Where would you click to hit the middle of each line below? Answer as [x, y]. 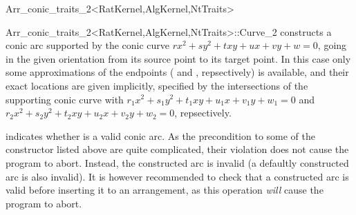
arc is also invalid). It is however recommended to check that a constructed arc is [177, 176]
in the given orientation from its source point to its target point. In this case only [178, 58]
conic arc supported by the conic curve [88, 45]
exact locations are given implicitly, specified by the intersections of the [157, 85]
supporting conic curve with [65, 99]
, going [332, 45]
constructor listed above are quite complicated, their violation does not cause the [177, 149]
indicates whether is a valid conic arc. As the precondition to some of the [160, 135]
